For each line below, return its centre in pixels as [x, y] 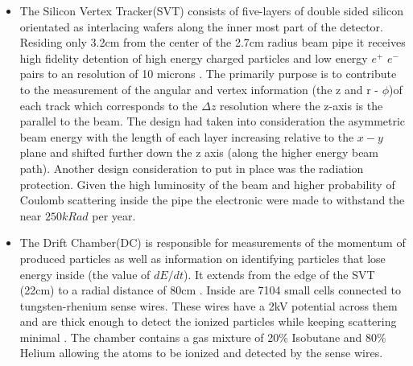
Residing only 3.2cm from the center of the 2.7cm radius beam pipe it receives [213, 42]
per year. [114, 215]
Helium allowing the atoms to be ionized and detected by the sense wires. [201, 353]
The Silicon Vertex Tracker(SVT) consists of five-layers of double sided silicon [212, 10]
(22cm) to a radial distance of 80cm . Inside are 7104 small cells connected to [210, 290]
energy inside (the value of [85, 274]
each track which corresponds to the [109, 105]
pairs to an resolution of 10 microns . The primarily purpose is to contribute [208, 74]
